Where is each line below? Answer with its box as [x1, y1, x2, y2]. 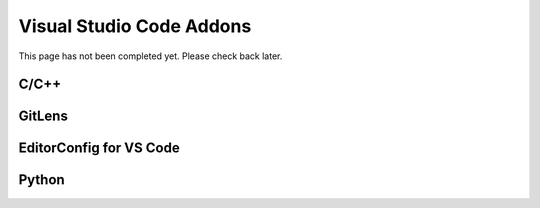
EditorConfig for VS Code [18, 140, 180, 157]
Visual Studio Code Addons [18, 15, 252, 37]
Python [18, 171, 65, 189]
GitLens [18, 108, 69, 125]
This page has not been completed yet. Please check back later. [18, 50, 283, 62]
